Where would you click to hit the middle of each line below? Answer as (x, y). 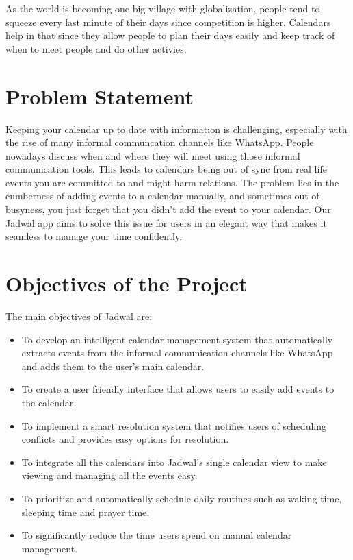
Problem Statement (100, 96)
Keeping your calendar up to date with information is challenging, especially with (176, 129)
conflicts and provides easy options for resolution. (125, 439)
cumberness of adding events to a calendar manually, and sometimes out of (162, 196)
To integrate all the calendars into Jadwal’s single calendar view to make (174, 462)
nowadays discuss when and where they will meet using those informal (153, 155)
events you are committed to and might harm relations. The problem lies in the (172, 182)
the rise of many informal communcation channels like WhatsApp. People (160, 142)
